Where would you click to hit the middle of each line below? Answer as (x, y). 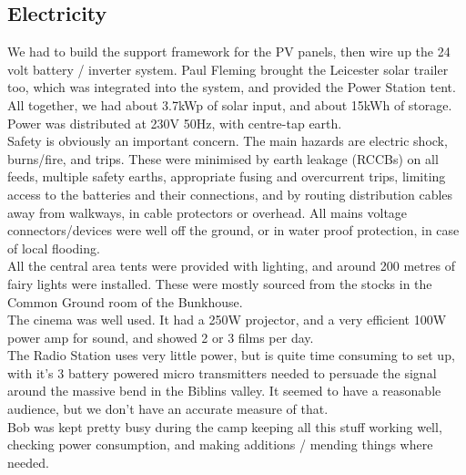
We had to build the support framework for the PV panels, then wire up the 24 (229, 52)
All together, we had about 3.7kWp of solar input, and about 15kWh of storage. (230, 104)
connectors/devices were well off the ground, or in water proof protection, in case (233, 230)
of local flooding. (54, 248)
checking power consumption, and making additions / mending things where (220, 444)
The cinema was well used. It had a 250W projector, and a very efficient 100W (227, 320)
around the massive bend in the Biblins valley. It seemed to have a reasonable (224, 391)
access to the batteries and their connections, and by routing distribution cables (230, 194)
